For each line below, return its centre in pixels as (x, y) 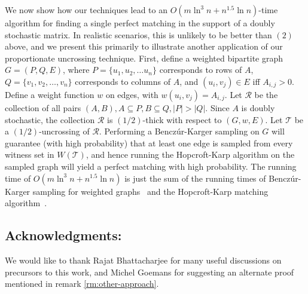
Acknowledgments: (63, 235)
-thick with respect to (182, 119)
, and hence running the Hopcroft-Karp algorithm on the (190, 154)
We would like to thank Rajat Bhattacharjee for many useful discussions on (143, 260)
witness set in (30, 154)
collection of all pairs (43, 107)
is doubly (258, 107)
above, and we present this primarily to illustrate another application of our (144, 46)
